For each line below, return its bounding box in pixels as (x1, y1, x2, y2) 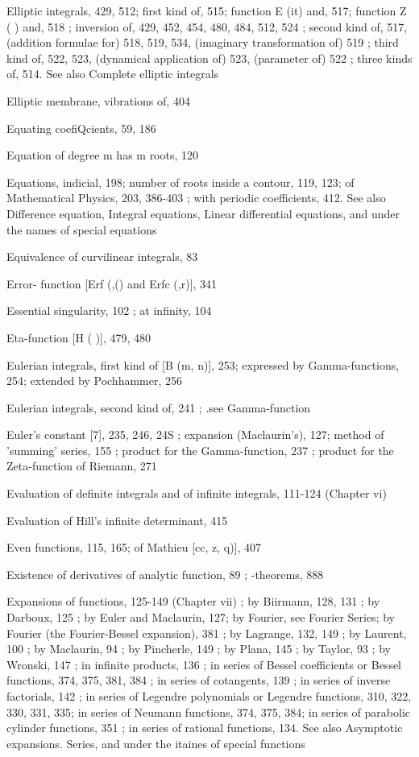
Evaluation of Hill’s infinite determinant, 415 (6, 511, 228, 528)
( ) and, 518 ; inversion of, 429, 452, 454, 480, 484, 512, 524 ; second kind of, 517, (6, 18, 408, 35)
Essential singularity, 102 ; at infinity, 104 (6, 302, 212, 319)
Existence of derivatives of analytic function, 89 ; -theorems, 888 (6, 565, 324, 582)
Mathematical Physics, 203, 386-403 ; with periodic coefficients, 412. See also (6, 189, 386, 206)
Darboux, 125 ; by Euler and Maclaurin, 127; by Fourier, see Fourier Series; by (6, 609, 395, 626)
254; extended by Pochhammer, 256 (6, 372, 183, 389)
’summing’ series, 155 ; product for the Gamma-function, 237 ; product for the (6, 441, 394, 458)
